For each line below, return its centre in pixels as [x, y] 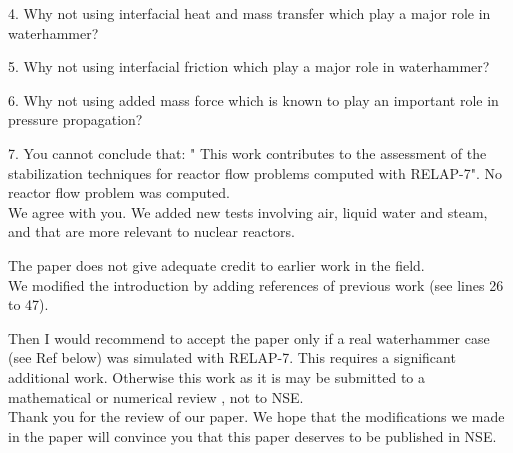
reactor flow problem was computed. [119, 192]
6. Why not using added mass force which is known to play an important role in [253, 99]
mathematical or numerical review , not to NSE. [156, 396]
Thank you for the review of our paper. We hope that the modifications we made [256, 416]
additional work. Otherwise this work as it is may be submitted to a [216, 376]
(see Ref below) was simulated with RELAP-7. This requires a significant [232, 357]
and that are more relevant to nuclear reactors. [151, 231]
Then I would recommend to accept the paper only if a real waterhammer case [249, 337]
